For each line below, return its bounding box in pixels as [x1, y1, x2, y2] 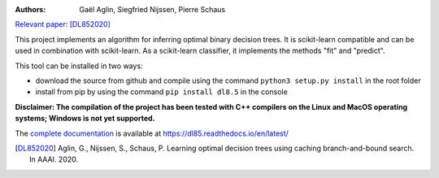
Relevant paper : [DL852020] [15, 20, 111, 29]
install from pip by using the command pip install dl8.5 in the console [35, 87, 288, 97]
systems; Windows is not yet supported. [15, 114, 155, 124]
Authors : [15, 5, 46, 14]
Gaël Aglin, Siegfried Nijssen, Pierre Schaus [79, 5, 226, 14]
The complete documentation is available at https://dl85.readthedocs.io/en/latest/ [15, 128, 289, 138]
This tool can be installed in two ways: [15, 61, 143, 71]
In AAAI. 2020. [29, 154, 79, 164]
